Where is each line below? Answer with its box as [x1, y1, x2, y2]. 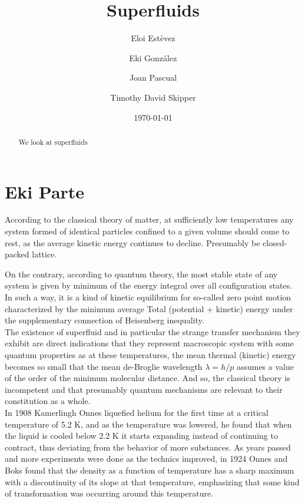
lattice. [32, 248, 57, 260]
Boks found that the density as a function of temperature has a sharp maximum [5, 464, 294, 476]
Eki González [129, 51, 177, 64]
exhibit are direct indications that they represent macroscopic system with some [5, 337, 294, 349]
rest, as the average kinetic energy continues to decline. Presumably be [5, 236, 260, 249]
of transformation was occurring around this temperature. [5, 487, 214, 499]
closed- [263, 236, 287, 249]
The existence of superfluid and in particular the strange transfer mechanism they [5, 325, 300, 337]
